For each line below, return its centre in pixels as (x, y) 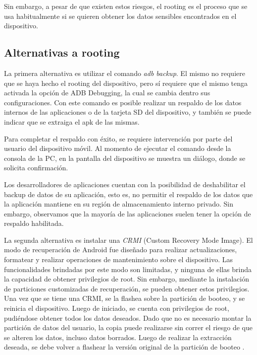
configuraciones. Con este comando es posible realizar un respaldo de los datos (123, 102)
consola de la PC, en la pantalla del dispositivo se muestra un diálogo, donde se (125, 158)
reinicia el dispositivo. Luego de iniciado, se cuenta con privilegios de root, (117, 308)
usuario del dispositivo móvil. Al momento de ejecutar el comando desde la (118, 148)
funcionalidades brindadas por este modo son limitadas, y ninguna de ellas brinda (128, 269)
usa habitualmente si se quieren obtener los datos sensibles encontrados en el (120, 16)
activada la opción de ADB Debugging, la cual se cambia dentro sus (107, 93)
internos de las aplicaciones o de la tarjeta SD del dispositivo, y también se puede (128, 112)
